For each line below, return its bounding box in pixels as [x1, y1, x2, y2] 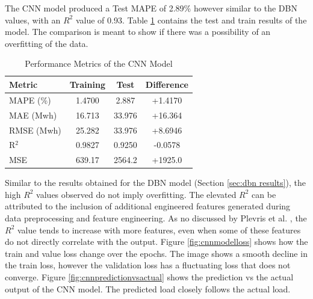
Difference [145, 78, 188, 90]
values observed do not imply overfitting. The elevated [36, 188, 237, 200]
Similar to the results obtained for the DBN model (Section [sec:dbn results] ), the [5, 176, 306, 189]
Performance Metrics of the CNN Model [25, 57, 173, 70]
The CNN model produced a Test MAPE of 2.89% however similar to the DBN [5, 2, 297, 14]
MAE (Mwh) [9, 108, 57, 121]
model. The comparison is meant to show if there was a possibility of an [5, 25, 271, 38]
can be [252, 188, 276, 200]
